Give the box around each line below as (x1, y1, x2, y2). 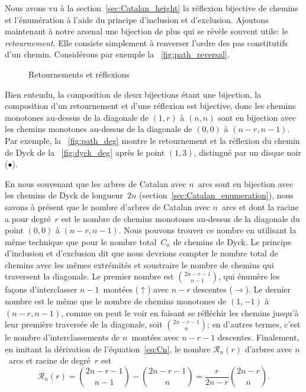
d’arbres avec (244, 342, 292, 355)
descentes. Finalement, (217, 331, 299, 343)
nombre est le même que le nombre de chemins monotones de (5, 295, 227, 307)
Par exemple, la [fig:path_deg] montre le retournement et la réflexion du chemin (5, 134, 300, 146)
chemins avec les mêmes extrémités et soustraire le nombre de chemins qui (5, 258, 274, 271)
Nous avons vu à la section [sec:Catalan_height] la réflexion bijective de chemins (5, 2, 298, 14)
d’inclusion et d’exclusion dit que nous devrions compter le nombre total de (5, 247, 278, 259)
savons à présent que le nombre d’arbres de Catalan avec (5, 200, 210, 213)
